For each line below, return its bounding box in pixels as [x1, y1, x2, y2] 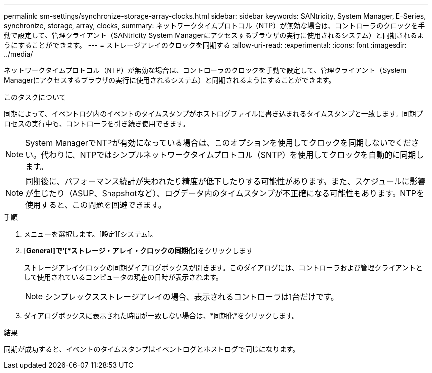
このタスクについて [4, 93, 66, 101]
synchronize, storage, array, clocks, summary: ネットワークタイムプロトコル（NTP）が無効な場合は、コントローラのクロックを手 [4, 21, 425, 30]
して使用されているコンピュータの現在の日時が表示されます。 [24, 273, 223, 281]
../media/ [4, 50, 33, 58]
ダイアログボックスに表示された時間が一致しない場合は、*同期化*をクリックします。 [24, 311, 299, 320]
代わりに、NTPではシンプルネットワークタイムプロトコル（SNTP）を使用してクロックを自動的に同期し [41, 150, 424, 160]
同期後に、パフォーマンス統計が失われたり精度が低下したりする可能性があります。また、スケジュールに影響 [25, 176, 426, 186]
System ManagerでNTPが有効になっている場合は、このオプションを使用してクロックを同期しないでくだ [25, 138, 411, 148]
